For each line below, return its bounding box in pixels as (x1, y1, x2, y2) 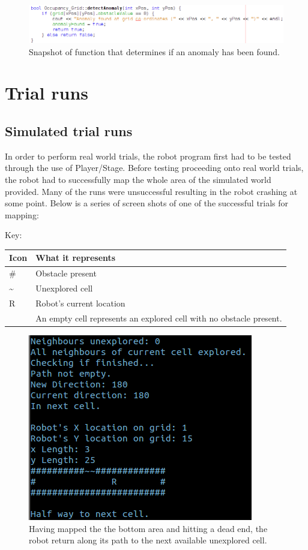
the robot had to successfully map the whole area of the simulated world (5, 173, 271, 185)
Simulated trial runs (5, 121, 133, 140)
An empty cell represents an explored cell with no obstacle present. (35, 311, 282, 324)
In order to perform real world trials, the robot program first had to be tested (5, 149, 291, 162)
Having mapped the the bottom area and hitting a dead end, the (29, 522, 268, 534)
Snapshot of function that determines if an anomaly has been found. (29, 45, 280, 58)
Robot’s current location (35, 296, 125, 309)
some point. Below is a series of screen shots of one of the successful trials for (5, 197, 289, 209)
